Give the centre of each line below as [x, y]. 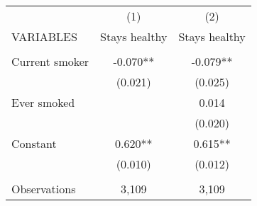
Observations [44, 189]
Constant [34, 143]
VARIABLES [44, 36]
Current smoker [50, 61]
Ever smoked [43, 102]
